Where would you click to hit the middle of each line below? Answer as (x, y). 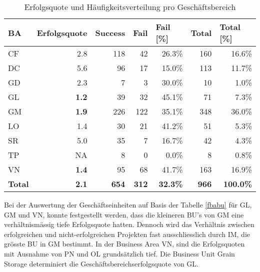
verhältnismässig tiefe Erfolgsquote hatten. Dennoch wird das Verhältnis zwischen (129, 224)
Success (110, 32)
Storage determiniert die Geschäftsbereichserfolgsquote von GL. (101, 263)
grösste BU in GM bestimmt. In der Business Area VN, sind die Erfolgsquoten (124, 244)
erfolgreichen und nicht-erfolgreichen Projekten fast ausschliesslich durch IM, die (127, 234)
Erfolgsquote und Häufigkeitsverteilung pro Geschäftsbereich (130, 7)
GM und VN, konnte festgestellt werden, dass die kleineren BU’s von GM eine (124, 214)
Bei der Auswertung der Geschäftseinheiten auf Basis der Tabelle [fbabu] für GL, (128, 204)
